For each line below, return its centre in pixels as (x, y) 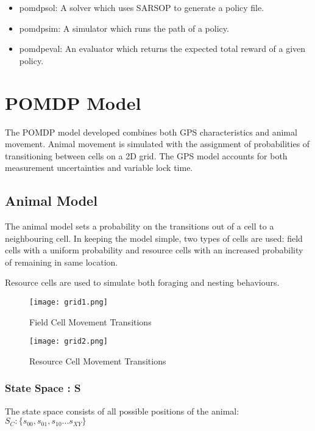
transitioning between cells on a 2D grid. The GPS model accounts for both (146, 155)
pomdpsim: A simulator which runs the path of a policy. (124, 28)
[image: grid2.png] (69, 342)
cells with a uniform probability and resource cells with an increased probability (154, 250)
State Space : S (43, 388)
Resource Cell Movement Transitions (98, 360)
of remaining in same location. (62, 262)
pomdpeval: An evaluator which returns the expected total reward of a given (162, 49)
